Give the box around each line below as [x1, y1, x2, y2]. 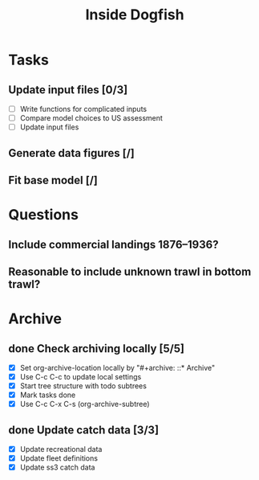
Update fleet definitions [19, 453, 99, 463]
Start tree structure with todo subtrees [19, 381, 147, 391]
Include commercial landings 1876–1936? [8, 237, 219, 251]
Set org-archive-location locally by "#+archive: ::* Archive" [19, 363, 215, 372]
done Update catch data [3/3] [8, 423, 159, 437]
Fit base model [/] [8, 173, 98, 187]
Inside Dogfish [85, 6, 184, 24]
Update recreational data [19, 445, 103, 454]
